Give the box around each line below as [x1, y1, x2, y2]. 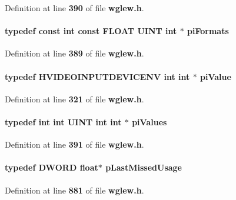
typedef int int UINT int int [5, 115, 122, 128]
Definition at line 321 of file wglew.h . [5, 92, 144, 105]
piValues [132, 115, 167, 128]
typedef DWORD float [5, 161, 98, 174]
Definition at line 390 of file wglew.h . [5, 2, 144, 14]
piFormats [187, 25, 229, 37]
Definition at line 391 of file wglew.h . [5, 138, 144, 151]
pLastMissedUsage [105, 161, 182, 174]
